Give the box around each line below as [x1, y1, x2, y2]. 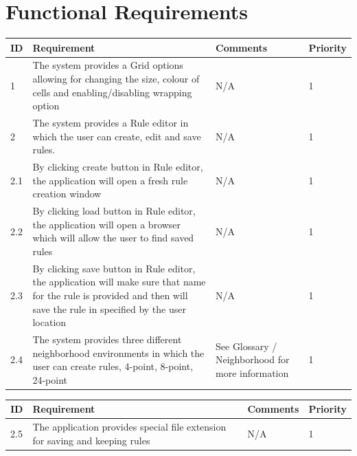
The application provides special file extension [32, 420, 227, 434]
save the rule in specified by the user [32, 301, 186, 316]
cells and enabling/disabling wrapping [32, 85, 192, 99]
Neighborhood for [216, 352, 290, 367]
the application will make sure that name [32, 274, 206, 289]
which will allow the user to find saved [32, 230, 194, 245]
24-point [32, 372, 68, 387]
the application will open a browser [32, 217, 181, 231]
